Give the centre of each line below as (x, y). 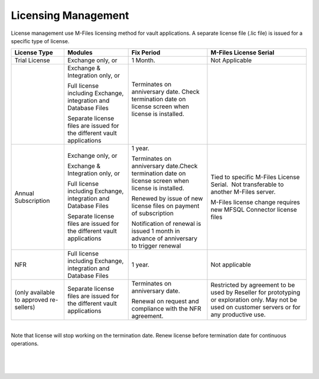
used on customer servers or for (255, 307)
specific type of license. (40, 41)
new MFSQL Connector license (254, 210)
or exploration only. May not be (254, 300)
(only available (35, 293)
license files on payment (165, 206)
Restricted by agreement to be (253, 285)
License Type (34, 53)
